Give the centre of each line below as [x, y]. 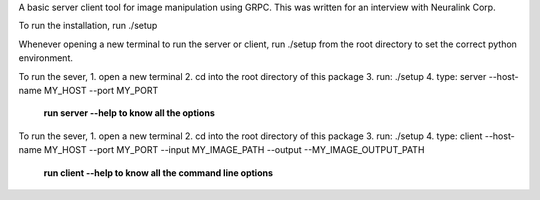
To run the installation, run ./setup [88, 26]
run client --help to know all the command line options [158, 172]
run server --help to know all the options [129, 113]
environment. [46, 58]
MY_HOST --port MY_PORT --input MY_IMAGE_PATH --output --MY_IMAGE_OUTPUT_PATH [234, 150]
